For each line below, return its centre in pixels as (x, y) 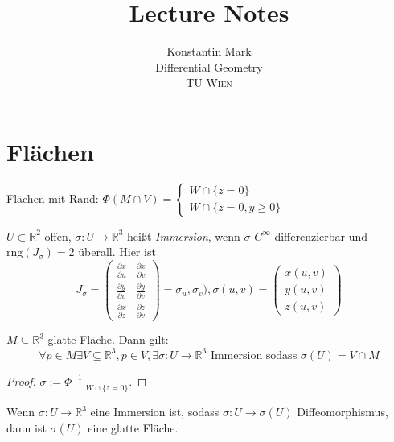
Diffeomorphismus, (343, 412)
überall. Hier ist (117, 252)
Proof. (21, 380)
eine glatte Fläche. (133, 427)
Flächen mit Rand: (53, 198)
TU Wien (209, 83)
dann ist (27, 427)
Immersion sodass (254, 355)
